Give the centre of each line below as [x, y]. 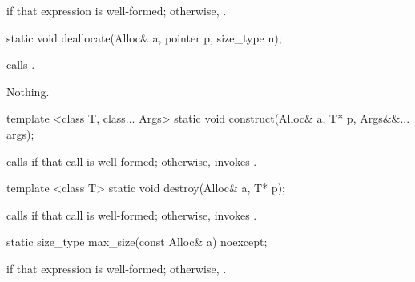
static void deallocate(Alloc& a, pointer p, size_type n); [144, 37]
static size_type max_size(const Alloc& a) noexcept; [137, 242]
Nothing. [28, 91]
